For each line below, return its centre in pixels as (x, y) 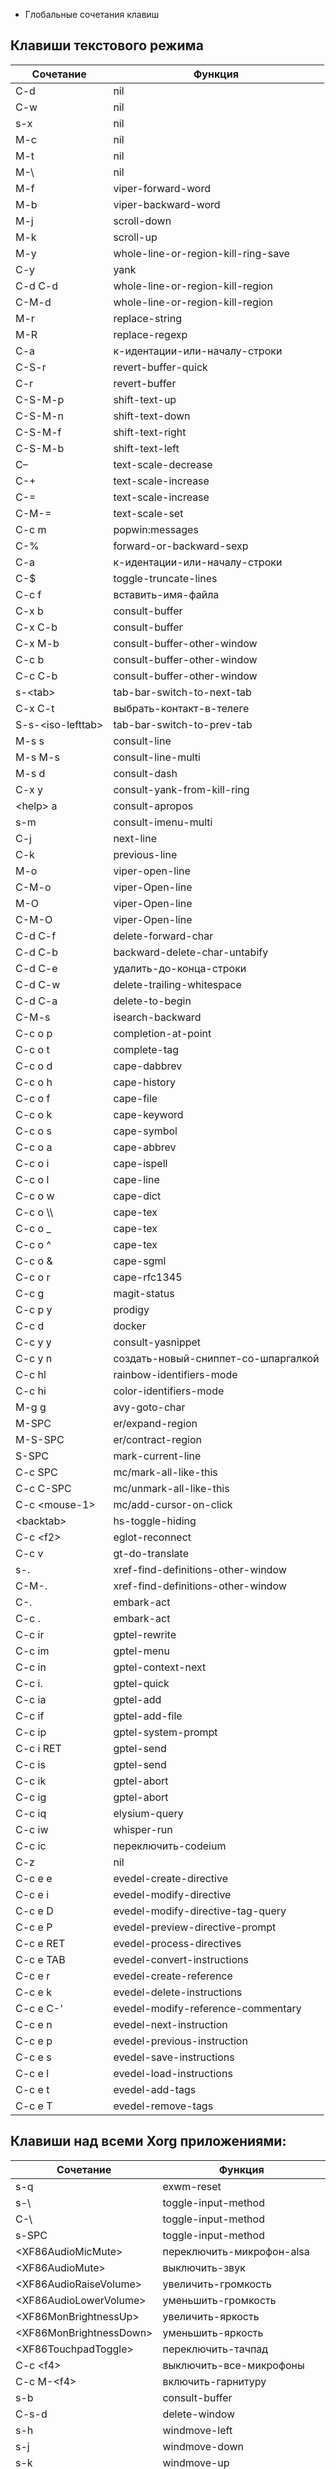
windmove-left (197, 2430)
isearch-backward (157, 1017)
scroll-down (142, 221)
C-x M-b (37, 643)
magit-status (144, 1293)
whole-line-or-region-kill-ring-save (201, 253)
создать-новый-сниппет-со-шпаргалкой (216, 1358)
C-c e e (34, 1878)
